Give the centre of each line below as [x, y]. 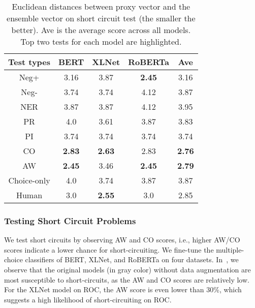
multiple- [230, 249]
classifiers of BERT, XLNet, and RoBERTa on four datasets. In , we [132, 259]
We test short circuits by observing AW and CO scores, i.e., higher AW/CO [122, 240]
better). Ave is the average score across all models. [101, 30]
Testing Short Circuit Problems [70, 220]
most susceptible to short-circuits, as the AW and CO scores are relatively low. [127, 279]
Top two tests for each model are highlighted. [101, 41]
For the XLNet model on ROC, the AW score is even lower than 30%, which [123, 289]
